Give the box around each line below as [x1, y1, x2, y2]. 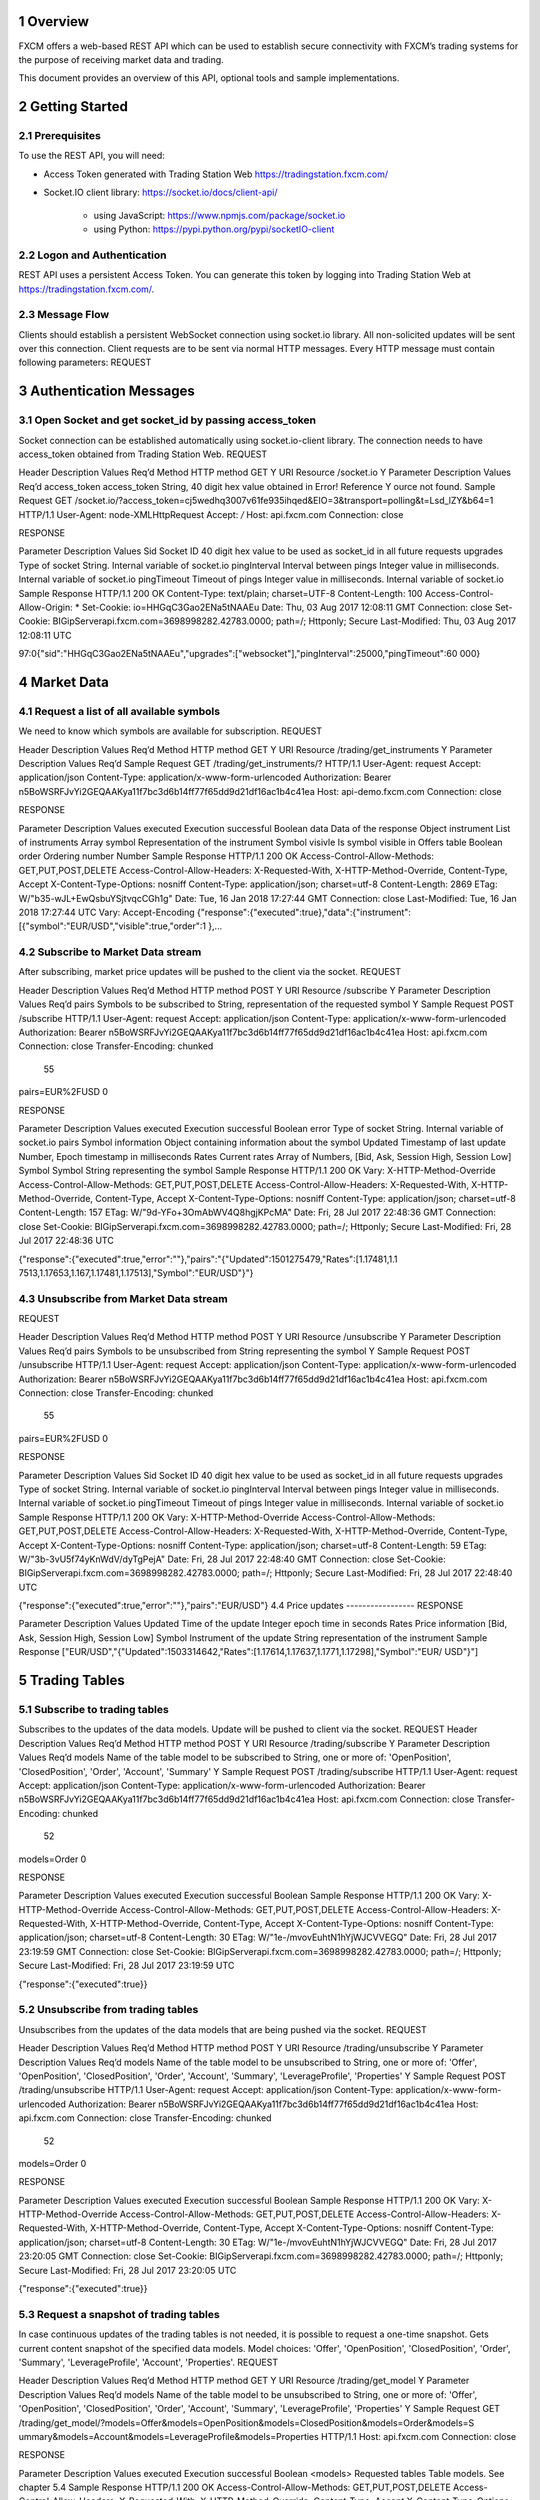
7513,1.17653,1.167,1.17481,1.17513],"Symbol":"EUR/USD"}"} [18, 1266, 254, 1279]
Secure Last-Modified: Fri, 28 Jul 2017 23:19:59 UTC [18, 1960, 235, 1972]
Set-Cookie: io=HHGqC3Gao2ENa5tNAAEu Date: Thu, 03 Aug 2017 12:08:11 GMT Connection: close [81, 601, 494, 613]
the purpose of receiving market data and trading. [18, 53, 224, 65]
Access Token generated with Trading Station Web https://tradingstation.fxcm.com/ [43, 168, 389, 180]
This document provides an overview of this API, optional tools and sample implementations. [18, 72, 400, 84]
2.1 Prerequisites [18, 129, 102, 143]
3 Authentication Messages [18, 383, 195, 400]
